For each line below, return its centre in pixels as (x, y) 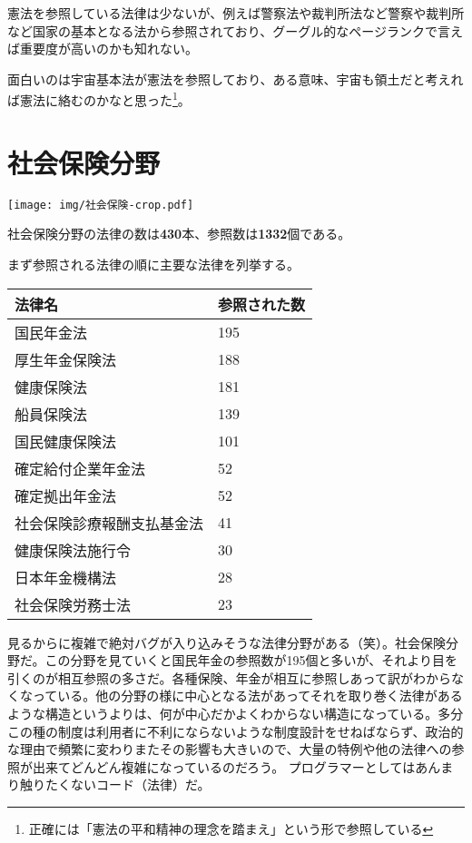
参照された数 (262, 304)
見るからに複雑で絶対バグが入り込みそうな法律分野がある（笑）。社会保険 (226, 642)
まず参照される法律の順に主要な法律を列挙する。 (153, 264)
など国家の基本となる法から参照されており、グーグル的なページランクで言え (235, 30)
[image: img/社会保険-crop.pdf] (101, 205)
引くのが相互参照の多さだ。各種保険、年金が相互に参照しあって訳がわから (229, 677)
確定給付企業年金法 (80, 468)
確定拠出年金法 (66, 495)
